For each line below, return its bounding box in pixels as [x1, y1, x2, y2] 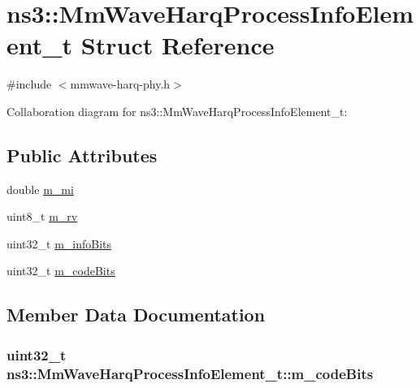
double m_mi [6, 180, 74, 197]
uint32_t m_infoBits [6, 235, 112, 252]
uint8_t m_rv [6, 208, 78, 225]
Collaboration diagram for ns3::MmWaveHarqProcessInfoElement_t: [6, 102, 348, 119]
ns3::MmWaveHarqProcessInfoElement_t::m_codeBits [6, 363, 374, 383]
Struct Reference [80, 28, 275, 62]
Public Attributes [6, 142, 158, 167]
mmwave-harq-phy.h [70, 75, 171, 93]
